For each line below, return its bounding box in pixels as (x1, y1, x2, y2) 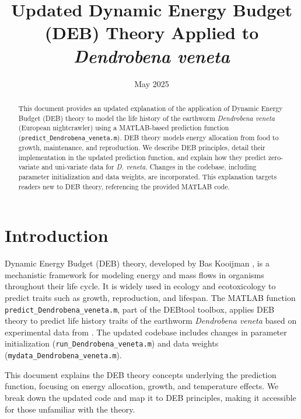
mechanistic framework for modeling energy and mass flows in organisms (5, 268, 264, 281)
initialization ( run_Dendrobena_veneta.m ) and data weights (5, 337, 219, 349)
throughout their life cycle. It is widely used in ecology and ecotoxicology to (5, 280, 276, 292)
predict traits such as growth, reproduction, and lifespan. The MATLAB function (5, 292, 296, 303)
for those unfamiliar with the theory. (5, 403, 135, 415)
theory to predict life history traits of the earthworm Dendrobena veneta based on (5, 314, 297, 327)
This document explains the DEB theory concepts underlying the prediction (5, 368, 276, 380)
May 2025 (134, 77, 169, 89)
